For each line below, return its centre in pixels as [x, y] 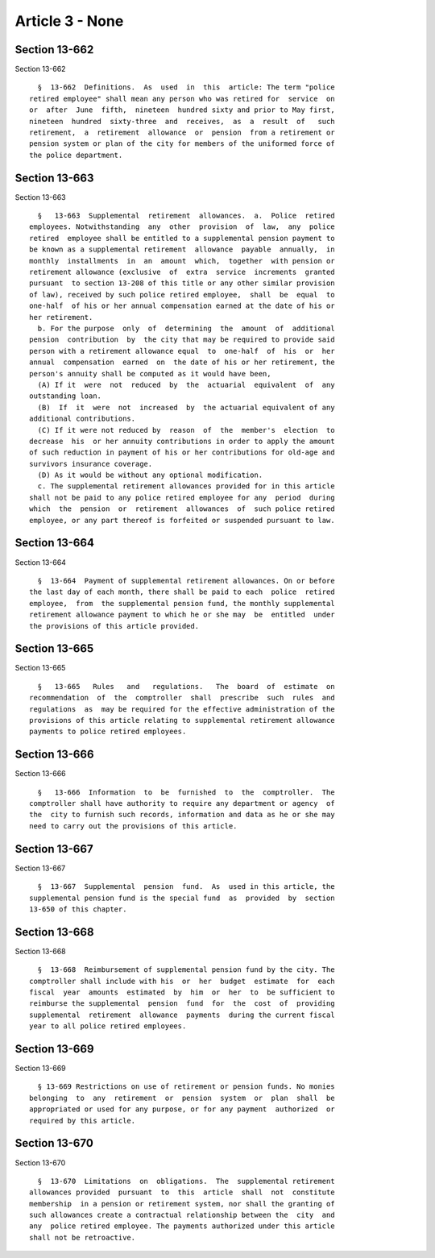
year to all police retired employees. [108, 1026]
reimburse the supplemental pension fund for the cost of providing [182, 1004]
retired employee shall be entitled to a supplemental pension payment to [182, 238]
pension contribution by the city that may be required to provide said [182, 340]
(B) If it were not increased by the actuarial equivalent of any [186, 407]
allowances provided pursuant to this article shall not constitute [182, 1192]
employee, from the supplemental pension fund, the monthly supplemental [182, 603]
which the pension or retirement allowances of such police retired [182, 509]
